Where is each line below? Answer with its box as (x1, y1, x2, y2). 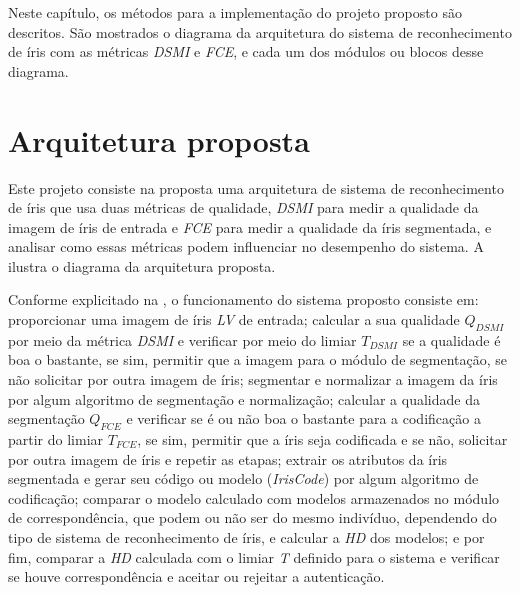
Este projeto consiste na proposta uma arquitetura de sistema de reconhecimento (8, 177, 504, 198)
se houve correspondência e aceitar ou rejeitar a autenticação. (8, 566, 385, 587)
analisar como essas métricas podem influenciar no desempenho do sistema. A (8, 236, 484, 257)
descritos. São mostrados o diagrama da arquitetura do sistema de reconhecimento (8, 21, 512, 42)
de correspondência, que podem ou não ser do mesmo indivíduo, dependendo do (8, 507, 497, 528)
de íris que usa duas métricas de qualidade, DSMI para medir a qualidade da (8, 197, 479, 218)
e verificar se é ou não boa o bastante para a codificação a (126, 408, 481, 429)
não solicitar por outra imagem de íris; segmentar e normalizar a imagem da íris (8, 369, 498, 390)
